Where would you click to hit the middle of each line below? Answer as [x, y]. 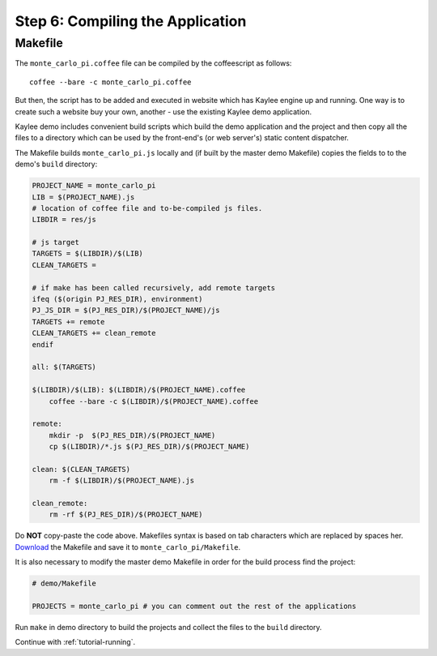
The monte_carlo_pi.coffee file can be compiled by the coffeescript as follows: [153, 63]
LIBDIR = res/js [64, 220]
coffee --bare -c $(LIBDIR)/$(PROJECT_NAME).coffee [154, 401]
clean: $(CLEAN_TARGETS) [81, 469]
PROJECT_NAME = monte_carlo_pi [94, 186]
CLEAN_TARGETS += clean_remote [94, 333]
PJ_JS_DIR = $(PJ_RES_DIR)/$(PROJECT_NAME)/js [126, 311]
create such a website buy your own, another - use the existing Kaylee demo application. [163, 111]
